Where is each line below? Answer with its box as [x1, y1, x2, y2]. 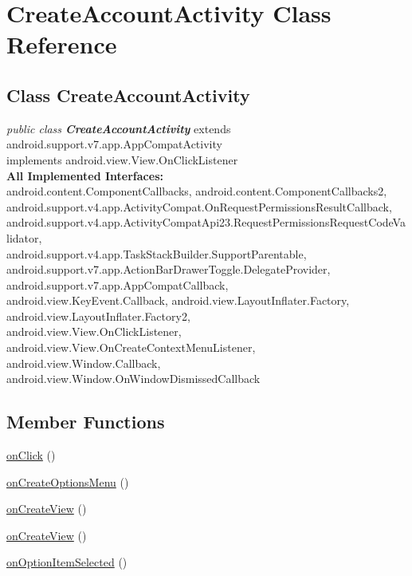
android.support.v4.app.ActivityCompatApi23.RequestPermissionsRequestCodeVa [6, 214, 406, 231]
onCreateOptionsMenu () [6, 473, 129, 490]
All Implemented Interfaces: [6, 167, 163, 183]
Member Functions [6, 409, 165, 434]
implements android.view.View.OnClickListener [6, 151, 238, 168]
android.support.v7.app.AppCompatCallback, [6, 276, 229, 293]
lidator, [6, 229, 42, 246]
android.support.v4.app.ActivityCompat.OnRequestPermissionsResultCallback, [6, 198, 392, 215]
